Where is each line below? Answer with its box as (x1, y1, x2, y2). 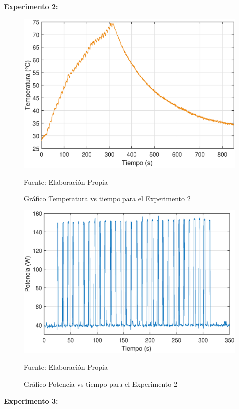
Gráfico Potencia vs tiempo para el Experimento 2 (24, 379, 177, 389)
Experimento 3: (4, 395, 58, 406)
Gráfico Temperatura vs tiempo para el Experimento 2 (24, 193, 191, 204)
